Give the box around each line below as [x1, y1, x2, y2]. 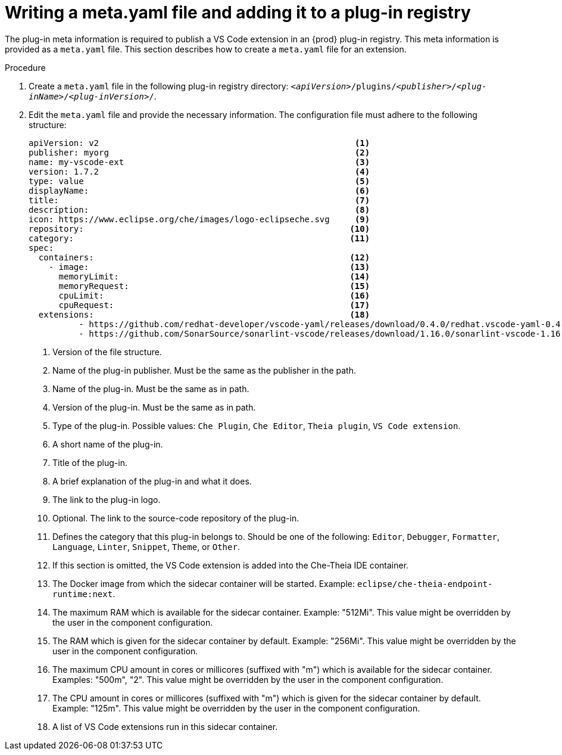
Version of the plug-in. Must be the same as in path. [52, 402, 256, 412]
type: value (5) [29, 176, 370, 186]
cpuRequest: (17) [58, 300, 370, 310]
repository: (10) [29, 223, 370, 234]
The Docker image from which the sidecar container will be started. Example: [52, 578, 355, 589]
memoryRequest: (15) [58, 281, 370, 291]
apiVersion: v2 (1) [29, 138, 370, 148]
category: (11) [29, 233, 370, 243]
